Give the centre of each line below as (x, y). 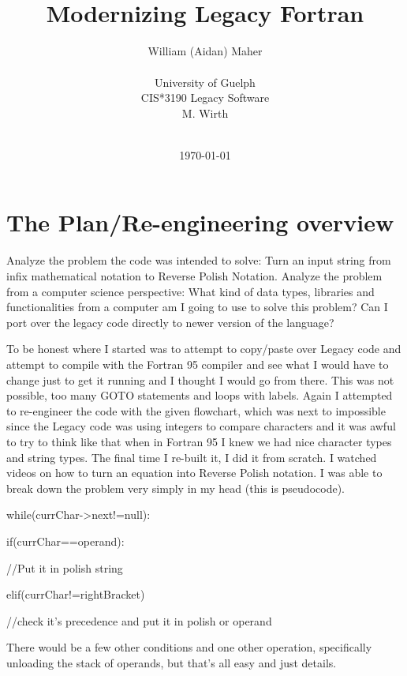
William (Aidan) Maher (205, 51)
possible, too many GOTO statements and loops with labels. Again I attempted (200, 395)
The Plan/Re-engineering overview (200, 222)
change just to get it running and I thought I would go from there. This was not (200, 379)
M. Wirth (205, 113)
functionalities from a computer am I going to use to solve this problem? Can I (197, 307)
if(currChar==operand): (65, 541)
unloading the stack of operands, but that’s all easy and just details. (172, 662)
